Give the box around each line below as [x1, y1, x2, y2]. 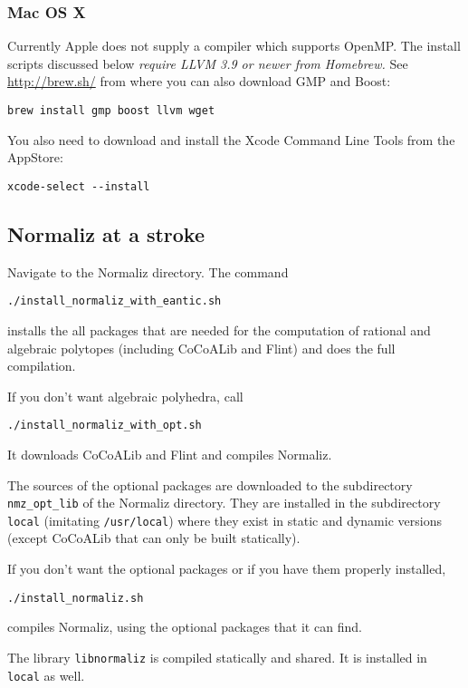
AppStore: [7, 148, 63, 167]
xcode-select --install [7, 179, 150, 193]
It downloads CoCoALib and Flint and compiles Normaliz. [7, 444, 332, 463]
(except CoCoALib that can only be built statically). [7, 528, 301, 547]
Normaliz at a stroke [7, 219, 205, 247]
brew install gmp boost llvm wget [7, 104, 215, 117]
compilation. [7, 356, 76, 375]
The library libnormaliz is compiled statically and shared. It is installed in [7, 647, 427, 666]
